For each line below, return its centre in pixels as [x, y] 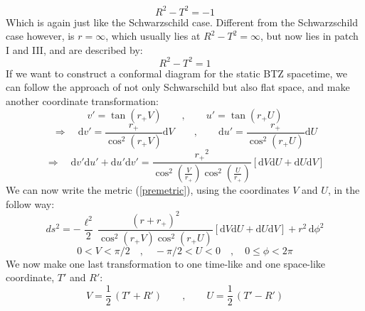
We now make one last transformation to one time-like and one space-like [166, 263]
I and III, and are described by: [74, 49]
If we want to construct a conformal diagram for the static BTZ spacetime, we [177, 73]
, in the [344, 190]
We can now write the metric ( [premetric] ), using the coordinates [148, 190]
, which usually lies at [153, 36]
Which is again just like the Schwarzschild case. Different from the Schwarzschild [182, 22]
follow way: [30, 203]
